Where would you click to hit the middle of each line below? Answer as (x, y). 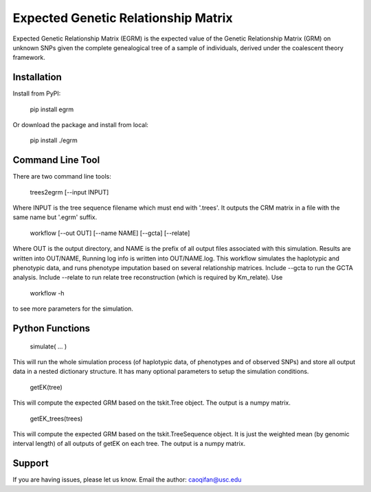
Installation (37, 77)
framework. (29, 58)
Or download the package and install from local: (81, 125)
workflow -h (47, 293)
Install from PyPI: (37, 93)
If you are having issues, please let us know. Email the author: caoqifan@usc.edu (127, 480)
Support (31, 463)
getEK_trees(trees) (56, 418)
